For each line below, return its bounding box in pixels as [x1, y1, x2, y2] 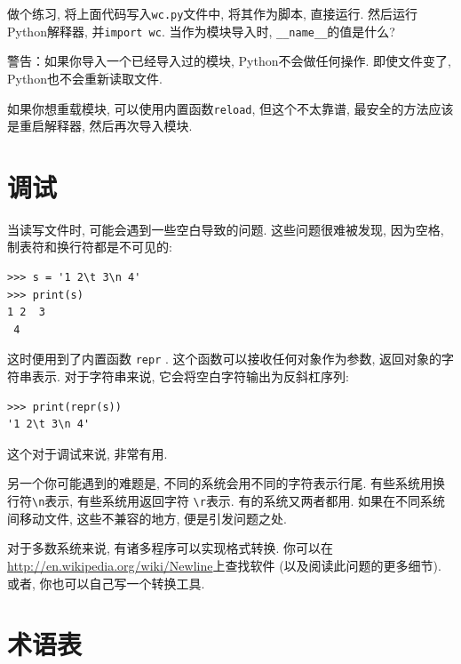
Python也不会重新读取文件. [7, 68, 163, 87]
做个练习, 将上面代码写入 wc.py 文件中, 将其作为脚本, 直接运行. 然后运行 [7, 4, 418, 22]
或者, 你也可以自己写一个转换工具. [7, 573, 205, 592]
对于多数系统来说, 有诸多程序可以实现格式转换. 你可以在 [7, 539, 334, 557]
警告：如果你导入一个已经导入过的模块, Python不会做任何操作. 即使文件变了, [7, 52, 451, 70]
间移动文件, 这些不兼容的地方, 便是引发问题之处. [7, 508, 287, 527]
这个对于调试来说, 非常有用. [7, 444, 168, 462]
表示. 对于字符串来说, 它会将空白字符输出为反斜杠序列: [31, 367, 349, 386]
